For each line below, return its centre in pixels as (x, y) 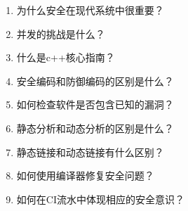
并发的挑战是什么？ (61, 33)
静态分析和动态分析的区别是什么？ (95, 128)
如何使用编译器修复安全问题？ (85, 175)
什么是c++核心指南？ (66, 57)
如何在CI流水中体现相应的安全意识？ (100, 199)
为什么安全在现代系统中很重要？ (90, 10)
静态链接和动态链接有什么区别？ (90, 152)
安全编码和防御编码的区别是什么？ (95, 81)
